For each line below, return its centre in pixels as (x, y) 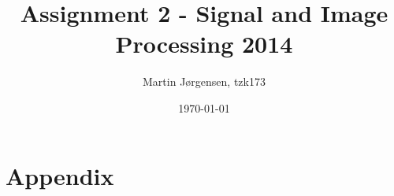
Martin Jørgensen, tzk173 (204, 81)
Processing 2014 (204, 44)
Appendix (60, 175)
